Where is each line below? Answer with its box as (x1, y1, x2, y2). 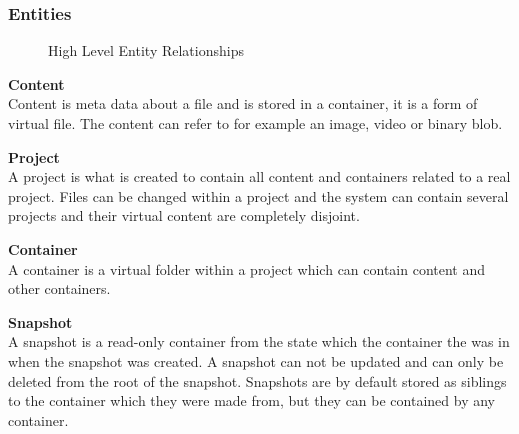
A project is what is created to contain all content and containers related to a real (8, 166, 511, 187)
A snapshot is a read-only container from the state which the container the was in (8, 331, 510, 352)
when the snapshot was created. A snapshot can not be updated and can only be (8, 350, 504, 371)
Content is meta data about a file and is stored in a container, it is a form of (8, 93, 478, 114)
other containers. (8, 278, 111, 299)
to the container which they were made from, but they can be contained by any (8, 390, 495, 411)
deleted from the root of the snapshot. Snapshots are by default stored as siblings (8, 370, 507, 391)
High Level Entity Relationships (48, 40, 244, 61)
